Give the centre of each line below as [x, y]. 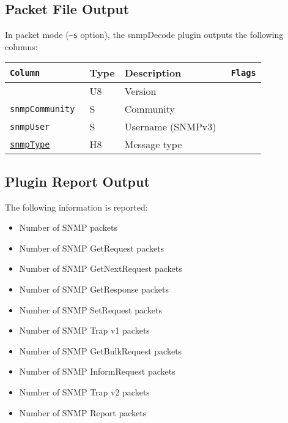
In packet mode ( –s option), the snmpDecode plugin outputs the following [144, 35]
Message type [153, 144]
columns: [21, 46]
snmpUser [30, 126]
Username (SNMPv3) [170, 127]
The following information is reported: [76, 207]
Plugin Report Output [77, 181]
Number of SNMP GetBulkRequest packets [101, 350]
